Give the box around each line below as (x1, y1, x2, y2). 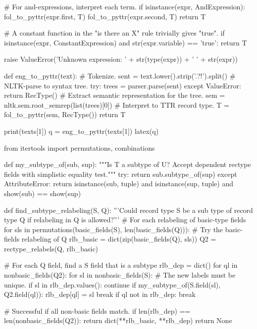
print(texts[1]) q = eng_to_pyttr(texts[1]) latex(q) (4, 125, 159, 136)
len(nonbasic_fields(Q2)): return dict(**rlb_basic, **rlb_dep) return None (4, 315, 232, 326)
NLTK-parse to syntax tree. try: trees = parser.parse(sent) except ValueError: (4, 80, 241, 90)
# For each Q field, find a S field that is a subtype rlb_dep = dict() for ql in (4, 260, 238, 270)
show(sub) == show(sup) (4, 188, 81, 198)
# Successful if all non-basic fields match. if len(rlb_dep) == (4, 305, 191, 316)
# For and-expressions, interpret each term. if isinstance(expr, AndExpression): (4, 1, 245, 11)
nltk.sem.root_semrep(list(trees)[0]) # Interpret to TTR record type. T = (4, 99, 229, 110)
